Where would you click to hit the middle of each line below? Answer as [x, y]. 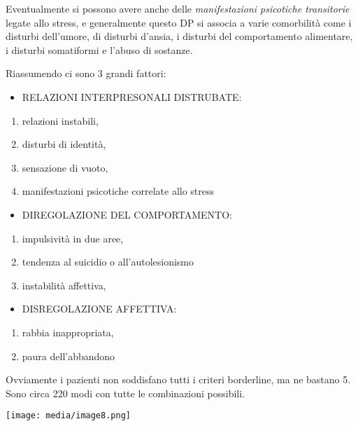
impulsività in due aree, [73, 238]
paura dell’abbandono [69, 356]
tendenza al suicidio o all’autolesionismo [108, 262]
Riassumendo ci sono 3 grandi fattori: [86, 73]
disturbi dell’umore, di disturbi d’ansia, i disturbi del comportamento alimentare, [179, 36]
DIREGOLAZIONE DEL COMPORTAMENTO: [127, 214]
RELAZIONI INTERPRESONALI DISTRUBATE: [132, 96]
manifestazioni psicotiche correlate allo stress [118, 191]
